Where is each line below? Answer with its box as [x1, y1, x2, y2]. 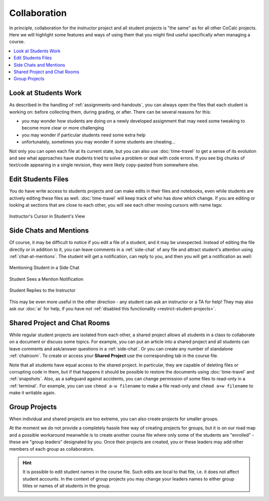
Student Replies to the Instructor [9, 287, 76, 293]
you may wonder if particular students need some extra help [21, 132, 146, 138]
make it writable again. [9, 390, 56, 396]
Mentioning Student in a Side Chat [9, 264, 80, 271]
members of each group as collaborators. [9, 446, 95, 452]
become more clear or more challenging [21, 125, 104, 131]
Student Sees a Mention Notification [9, 276, 84, 282]
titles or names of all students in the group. [22, 483, 111, 489]
